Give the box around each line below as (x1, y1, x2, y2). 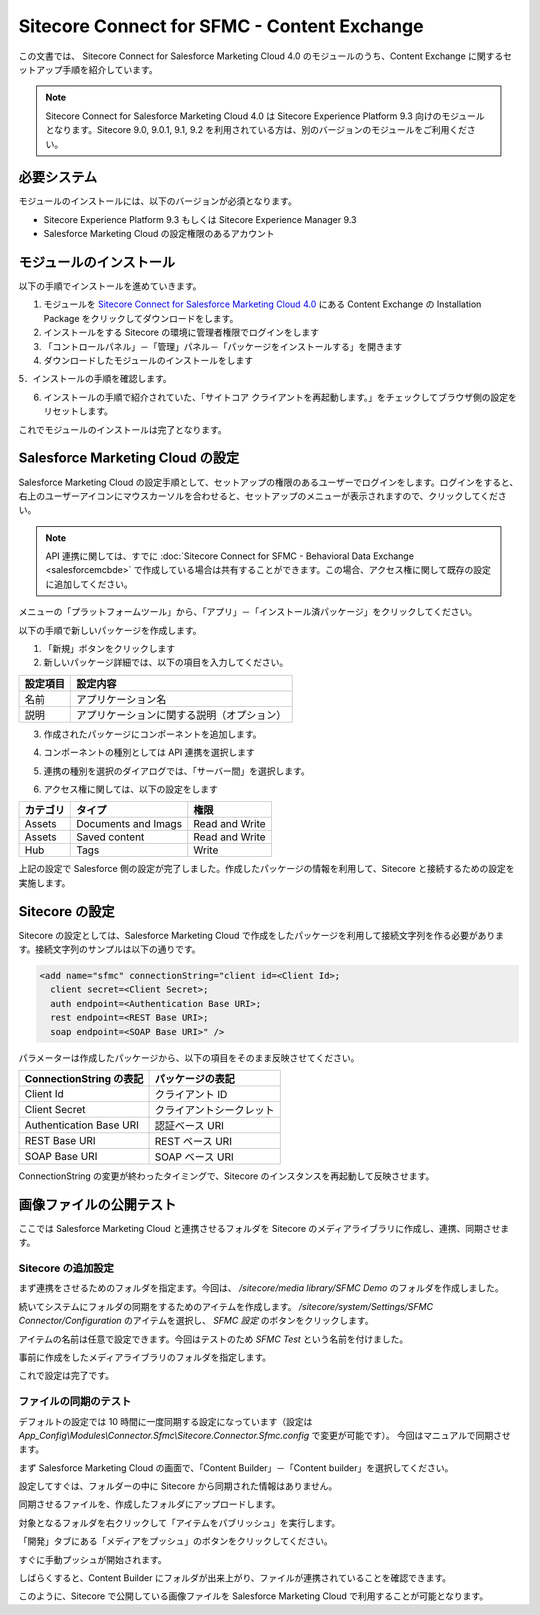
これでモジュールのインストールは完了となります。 (18, 423, 227, 435)
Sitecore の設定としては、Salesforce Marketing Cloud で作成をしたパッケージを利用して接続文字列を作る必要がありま (18, 929, 505, 941)
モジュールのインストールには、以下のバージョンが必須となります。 (18, 195, 297, 207)
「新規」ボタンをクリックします (43, 643, 175, 655)
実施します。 (18, 876, 71, 889)
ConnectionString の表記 (24, 1071, 144, 1085)
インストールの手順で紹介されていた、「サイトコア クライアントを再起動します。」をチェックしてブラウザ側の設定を (43, 391, 517, 403)
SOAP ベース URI (154, 1150, 234, 1164)
